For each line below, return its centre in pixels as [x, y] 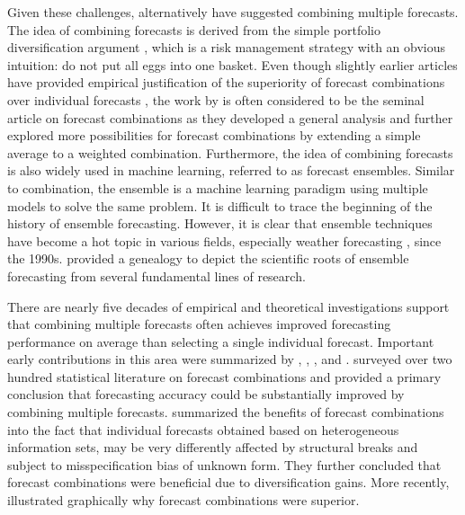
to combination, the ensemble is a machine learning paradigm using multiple [218, 187]
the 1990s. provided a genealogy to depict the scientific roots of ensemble [208, 258]
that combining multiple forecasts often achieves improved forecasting [199, 324]
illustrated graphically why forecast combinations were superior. [183, 500]
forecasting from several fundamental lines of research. [156, 275]
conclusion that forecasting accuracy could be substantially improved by [206, 394]
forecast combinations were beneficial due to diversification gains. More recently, [228, 482]
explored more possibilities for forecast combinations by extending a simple [214, 135]
